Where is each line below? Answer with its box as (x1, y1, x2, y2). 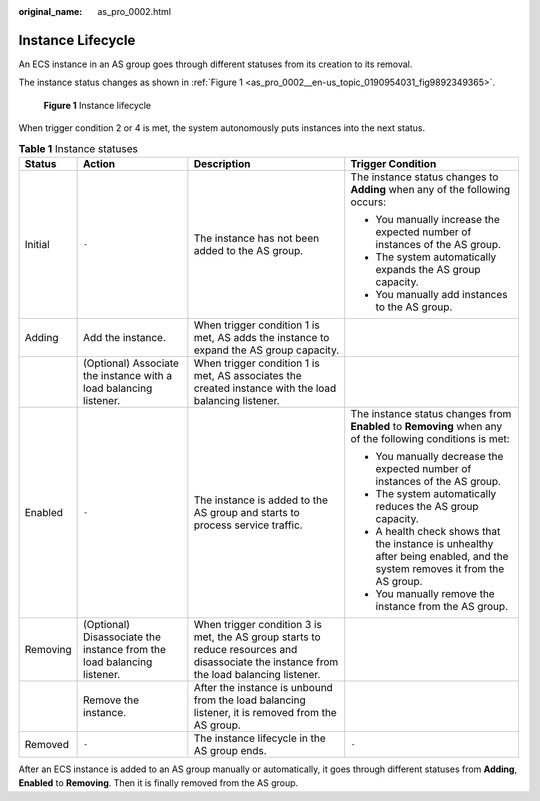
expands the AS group (375, 262, 481, 276)
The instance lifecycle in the (193, 731, 327, 745)
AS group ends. (193, 743, 267, 757)
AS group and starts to (193, 505, 300, 519)
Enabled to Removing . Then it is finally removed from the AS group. (18, 777, 299, 789)
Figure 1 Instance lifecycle (43, 99, 152, 111)
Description (193, 156, 251, 170)
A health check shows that (375, 524, 501, 538)
